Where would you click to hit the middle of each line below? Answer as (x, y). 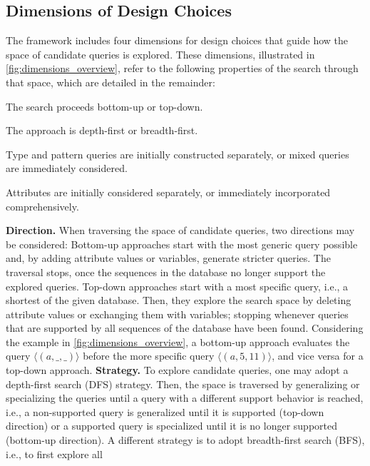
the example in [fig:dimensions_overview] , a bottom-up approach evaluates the (178, 341)
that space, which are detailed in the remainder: (111, 82)
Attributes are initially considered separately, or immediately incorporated (168, 192)
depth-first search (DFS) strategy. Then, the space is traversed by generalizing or (183, 384)
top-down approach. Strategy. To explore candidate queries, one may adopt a (177, 370)
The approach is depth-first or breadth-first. (102, 130)
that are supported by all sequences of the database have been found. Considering (185, 328)
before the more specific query (149, 356)
